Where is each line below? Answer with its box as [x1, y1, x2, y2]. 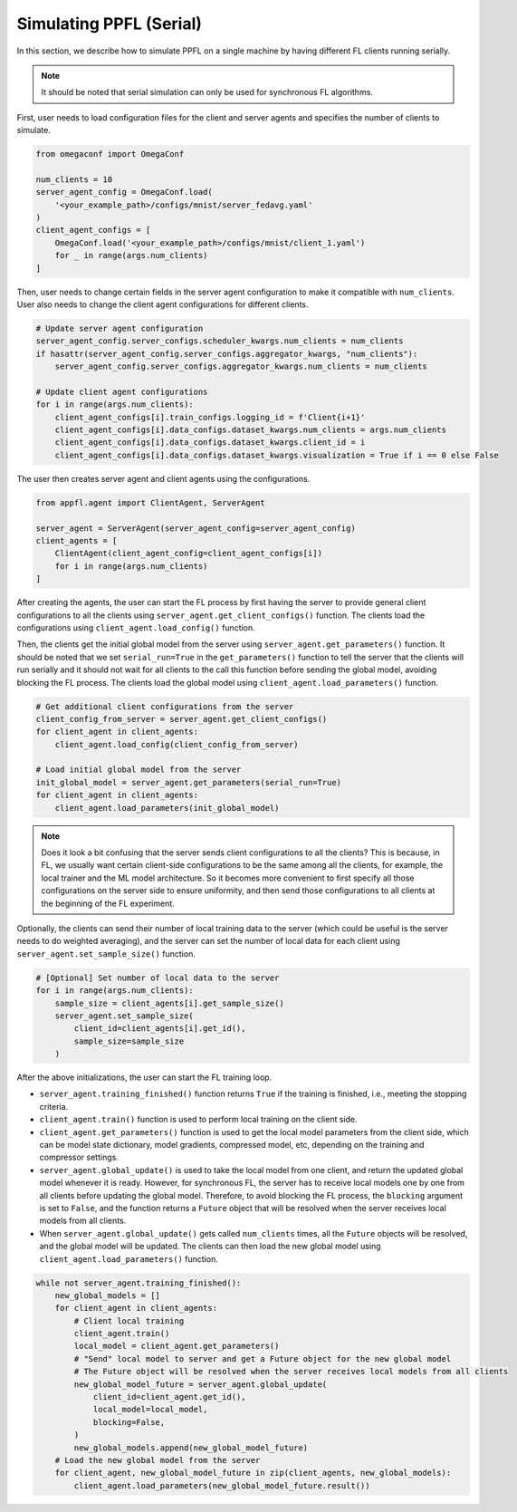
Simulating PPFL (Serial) [16, 14, 203, 34]
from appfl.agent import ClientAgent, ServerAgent [35, 497, 266, 507]
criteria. [39, 1101, 69, 1112]
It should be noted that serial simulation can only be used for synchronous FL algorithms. [41, 87, 373, 98]
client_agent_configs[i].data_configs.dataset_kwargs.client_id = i [54, 438, 366, 448]
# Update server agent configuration [35, 323, 204, 333]
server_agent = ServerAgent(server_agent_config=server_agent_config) [35, 523, 357, 534]
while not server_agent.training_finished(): [35, 1277, 242, 1288]
